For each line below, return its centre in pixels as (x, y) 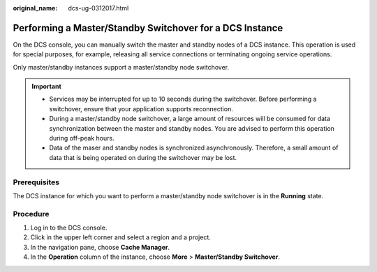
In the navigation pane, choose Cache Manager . (100, 247)
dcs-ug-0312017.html (98, 8)
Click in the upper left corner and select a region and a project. (120, 237)
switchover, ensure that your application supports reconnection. (141, 109)
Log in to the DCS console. (69, 228)
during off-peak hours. (82, 138)
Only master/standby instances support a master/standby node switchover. (121, 67)
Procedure (31, 214)
